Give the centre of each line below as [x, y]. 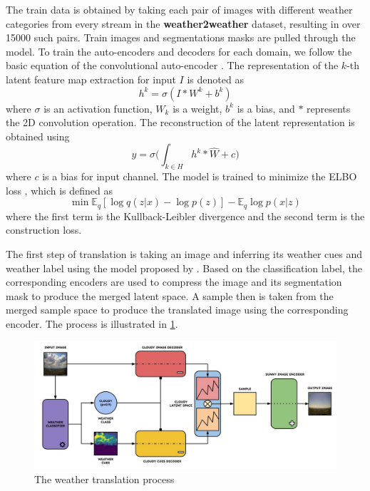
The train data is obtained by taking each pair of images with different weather [179, 9]
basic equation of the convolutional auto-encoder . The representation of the [172, 65]
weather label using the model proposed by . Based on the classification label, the [184, 268]
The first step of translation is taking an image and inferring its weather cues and [184, 253]
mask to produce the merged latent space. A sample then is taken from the [170, 295]
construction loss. [44, 230]
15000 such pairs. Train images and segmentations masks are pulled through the [181, 37]
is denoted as [215, 79]
